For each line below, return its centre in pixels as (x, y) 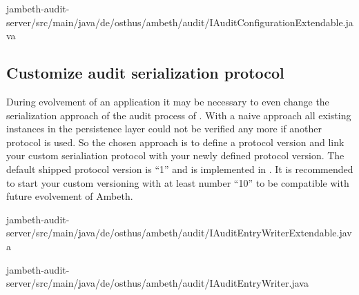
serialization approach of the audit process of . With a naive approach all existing (179, 115)
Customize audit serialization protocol (145, 73)
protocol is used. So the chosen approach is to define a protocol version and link (175, 142)
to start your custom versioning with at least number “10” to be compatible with (178, 182)
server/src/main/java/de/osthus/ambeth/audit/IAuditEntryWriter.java (157, 283)
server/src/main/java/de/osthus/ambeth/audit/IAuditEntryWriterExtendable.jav (179, 233)
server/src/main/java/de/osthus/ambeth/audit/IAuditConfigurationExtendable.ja (180, 22)
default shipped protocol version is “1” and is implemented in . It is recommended (180, 169)
